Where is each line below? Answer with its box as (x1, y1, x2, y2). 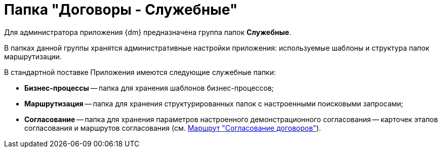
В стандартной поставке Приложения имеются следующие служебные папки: (4, 67, 276, 77)
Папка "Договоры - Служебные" (4, 1, 238, 18)
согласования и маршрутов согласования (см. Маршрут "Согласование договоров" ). (24, 123, 321, 132)
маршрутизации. (4, 52, 62, 61)
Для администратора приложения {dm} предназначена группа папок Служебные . (4, 27, 292, 36)
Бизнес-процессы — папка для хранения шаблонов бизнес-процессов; (24, 83, 274, 92)
